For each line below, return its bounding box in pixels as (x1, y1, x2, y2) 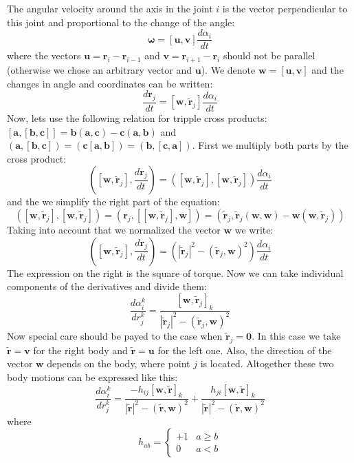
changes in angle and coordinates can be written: (7, 76, 213, 90)
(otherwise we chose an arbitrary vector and (7, 63, 192, 77)
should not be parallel (223, 48, 316, 63)
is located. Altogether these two (200, 356, 334, 371)
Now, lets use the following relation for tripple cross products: (7, 111, 267, 125)
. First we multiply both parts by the (192, 138, 349, 152)
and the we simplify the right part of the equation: (7, 194, 220, 209)
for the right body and (33, 342, 128, 357)
